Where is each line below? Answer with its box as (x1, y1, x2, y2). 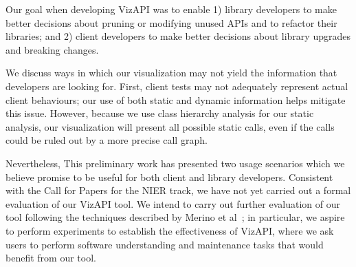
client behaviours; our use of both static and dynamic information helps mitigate (5, 92, 346, 107)
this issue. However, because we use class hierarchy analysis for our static (5, 106, 314, 120)
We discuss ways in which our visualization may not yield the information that (5, 65, 337, 80)
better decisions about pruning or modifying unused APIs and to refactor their (5, 15, 337, 30)
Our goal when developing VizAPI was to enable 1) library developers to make (5, 2, 337, 16)
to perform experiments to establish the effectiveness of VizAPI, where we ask (5, 223, 334, 237)
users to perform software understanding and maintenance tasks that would (5, 237, 324, 251)
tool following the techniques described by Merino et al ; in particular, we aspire (5, 210, 345, 224)
